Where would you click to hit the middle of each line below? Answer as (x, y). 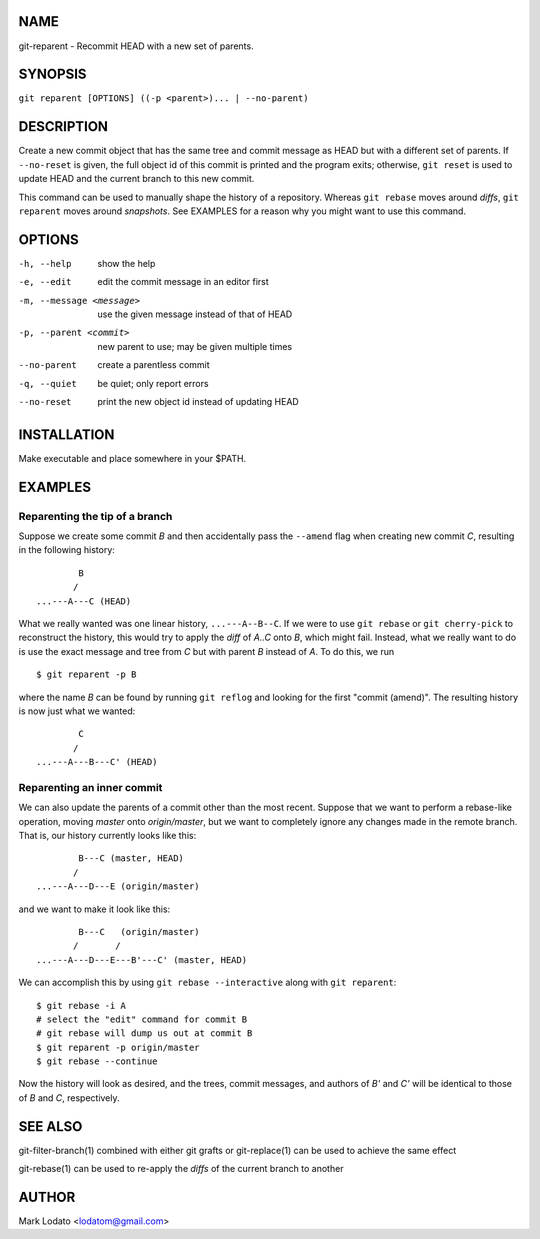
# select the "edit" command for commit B (142, 1019)
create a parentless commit (153, 365)
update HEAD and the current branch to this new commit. (136, 179)
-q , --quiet (47, 383)
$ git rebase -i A (81, 1005)
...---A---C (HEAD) (84, 601)
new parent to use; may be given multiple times (195, 346)
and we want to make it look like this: (94, 909)
